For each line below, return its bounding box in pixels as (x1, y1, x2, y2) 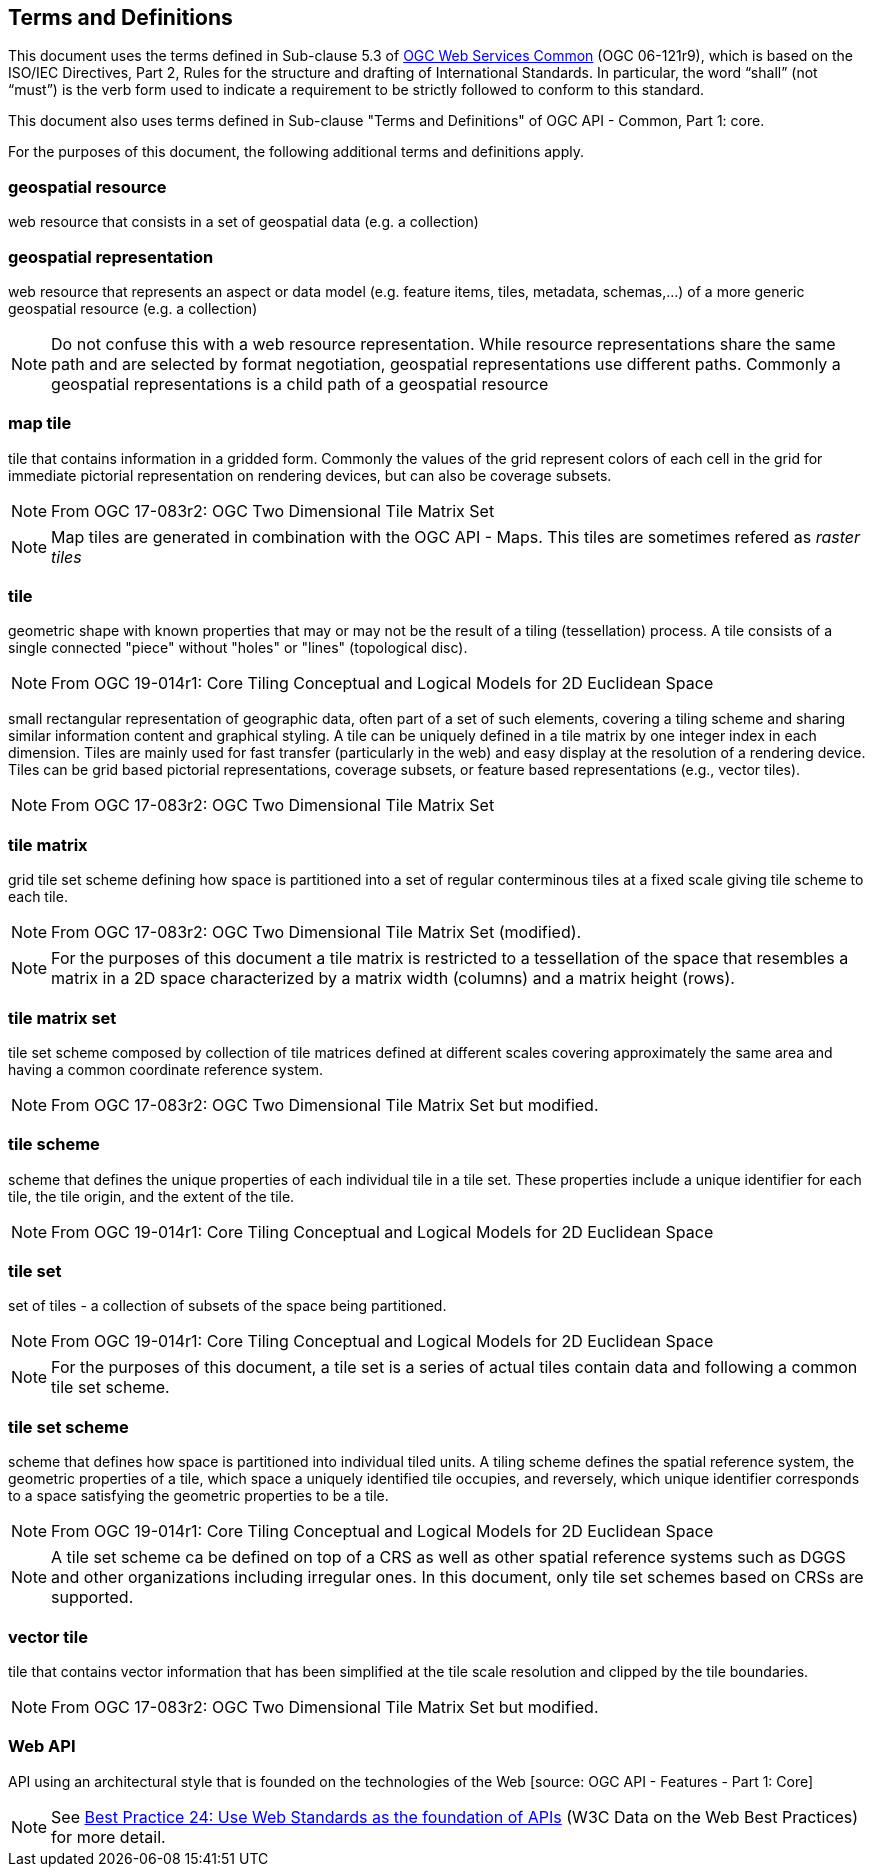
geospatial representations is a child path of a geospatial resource (51, 373, 549, 394)
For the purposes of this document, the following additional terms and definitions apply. (8, 143, 584, 161)
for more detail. (51, 1826, 166, 1847)
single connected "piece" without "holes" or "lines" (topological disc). (8, 639, 468, 657)
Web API (8, 1736, 76, 1757)
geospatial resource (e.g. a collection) (8, 299, 258, 317)
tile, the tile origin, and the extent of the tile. (8, 1187, 295, 1205)
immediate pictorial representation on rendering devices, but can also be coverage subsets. (8, 466, 612, 484)
